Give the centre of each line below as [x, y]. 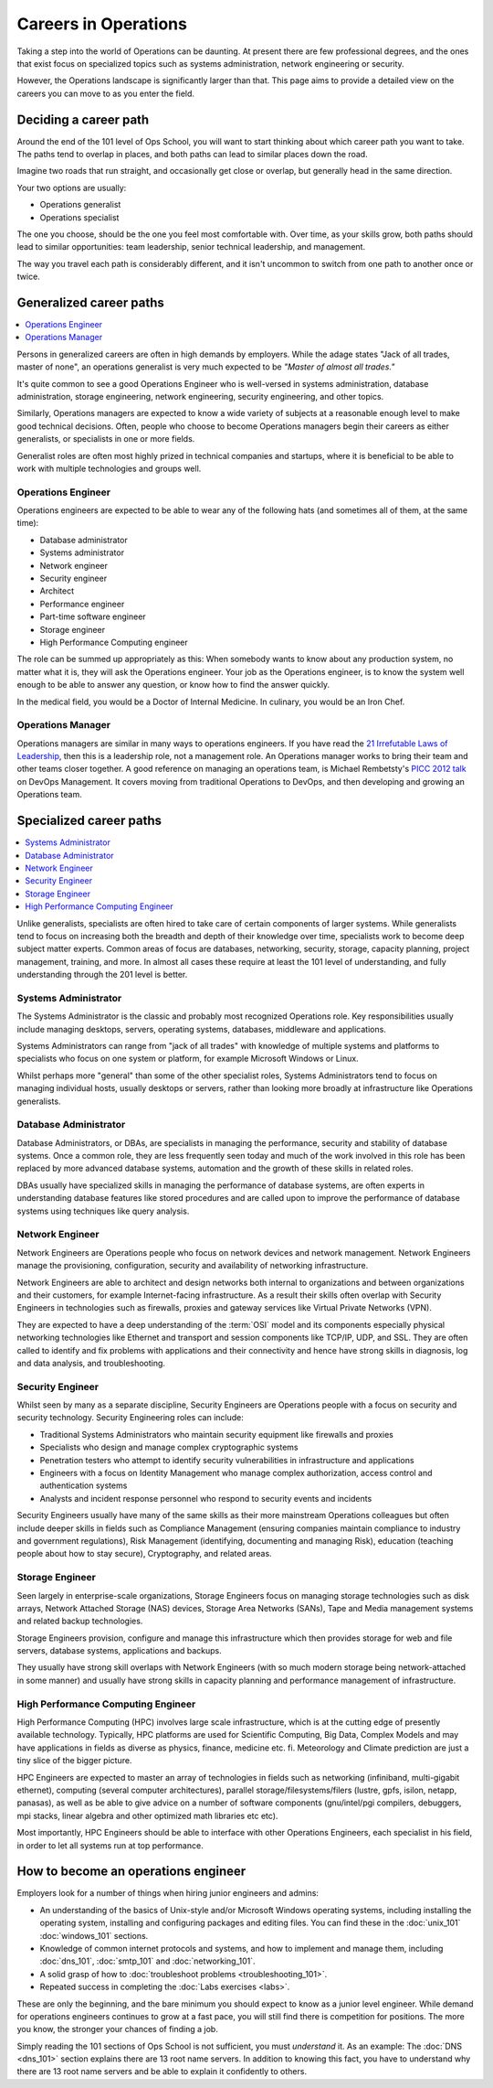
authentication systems [84, 1485]
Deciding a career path [83, 119]
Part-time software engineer [93, 616]
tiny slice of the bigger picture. [74, 1761]
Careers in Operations [102, 24]
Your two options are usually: [72, 187]
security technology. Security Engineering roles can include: [130, 1418]
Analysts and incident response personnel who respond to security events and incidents [206, 1498]
